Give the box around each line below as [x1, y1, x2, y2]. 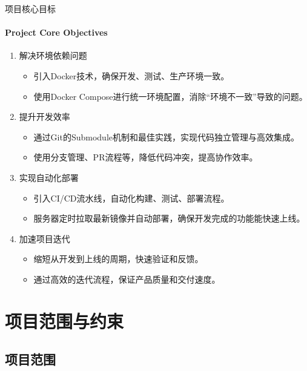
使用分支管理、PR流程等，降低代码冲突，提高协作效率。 [33, 151, 258, 163]
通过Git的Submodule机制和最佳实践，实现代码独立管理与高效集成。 [33, 130, 300, 143]
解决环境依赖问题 [19, 49, 87, 62]
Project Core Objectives [5, 26, 108, 39]
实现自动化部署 [19, 171, 79, 183]
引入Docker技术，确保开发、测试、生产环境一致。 [33, 69, 229, 82]
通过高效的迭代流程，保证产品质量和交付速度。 [33, 272, 220, 285]
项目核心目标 [5, 2, 56, 15]
